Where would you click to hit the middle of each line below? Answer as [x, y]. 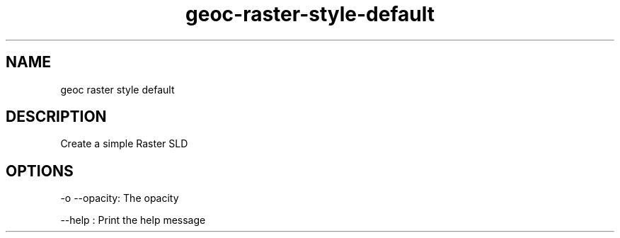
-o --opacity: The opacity [120, 198]
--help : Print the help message [133, 220]
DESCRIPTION [56, 117]
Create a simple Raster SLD [124, 144]
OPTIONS [40, 171]
